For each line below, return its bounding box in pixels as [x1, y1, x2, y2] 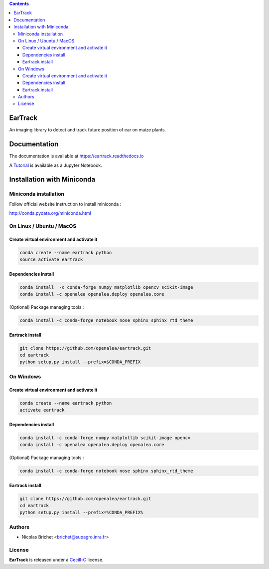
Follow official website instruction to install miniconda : [9, 201, 122, 207]
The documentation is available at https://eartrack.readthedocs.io [9, 153, 144, 159]
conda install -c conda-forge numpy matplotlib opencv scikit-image [19, 284, 193, 290]
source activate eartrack [19, 257, 83, 262]
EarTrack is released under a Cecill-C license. [9, 557, 104, 563]
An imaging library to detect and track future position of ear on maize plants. [9, 127, 166, 133]
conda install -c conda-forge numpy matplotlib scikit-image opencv [19, 435, 191, 441]
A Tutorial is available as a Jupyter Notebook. [9, 162, 102, 168]
